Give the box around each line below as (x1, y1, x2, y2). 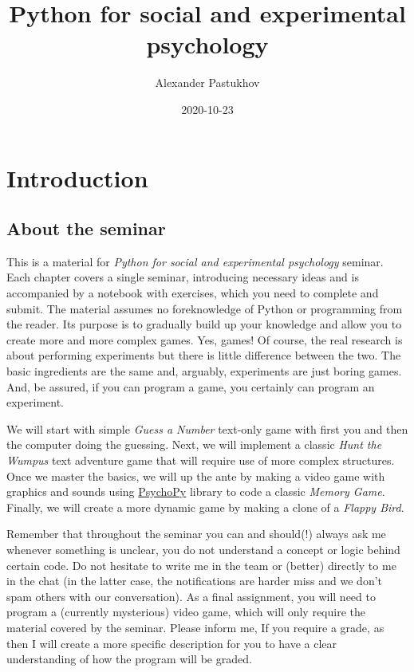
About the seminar (6, 216, 166, 241)
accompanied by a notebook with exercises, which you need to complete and (6, 285, 379, 301)
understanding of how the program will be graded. (6, 650, 252, 667)
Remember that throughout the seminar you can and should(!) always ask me (6, 525, 386, 542)
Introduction (6, 161, 148, 194)
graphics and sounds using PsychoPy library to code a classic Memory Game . (6, 483, 385, 500)
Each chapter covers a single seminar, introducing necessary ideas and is (6, 269, 359, 285)
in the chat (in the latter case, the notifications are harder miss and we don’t (6, 572, 383, 589)
